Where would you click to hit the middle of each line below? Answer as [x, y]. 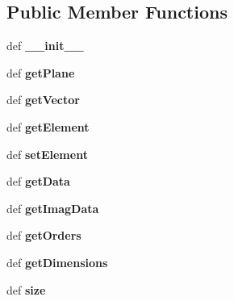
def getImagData [53, 208]
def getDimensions [57, 262]
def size [26, 289]
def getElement [48, 126]
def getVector [43, 100]
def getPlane [41, 72]
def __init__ [45, 46]
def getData [38, 181]
